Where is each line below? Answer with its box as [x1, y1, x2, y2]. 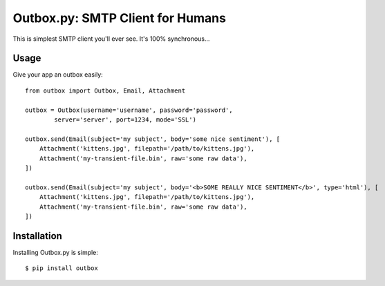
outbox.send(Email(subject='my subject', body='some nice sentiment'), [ [25, 135, 281, 143]
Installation [12, 230, 62, 242]
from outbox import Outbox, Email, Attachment [25, 86, 186, 95]
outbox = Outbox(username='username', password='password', [25, 106, 233, 114]
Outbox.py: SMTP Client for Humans [12, 10, 226, 26]
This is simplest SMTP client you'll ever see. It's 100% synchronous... [12, 35, 210, 43]
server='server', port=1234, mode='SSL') [54, 116, 197, 124]
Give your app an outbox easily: [12, 70, 103, 79]
